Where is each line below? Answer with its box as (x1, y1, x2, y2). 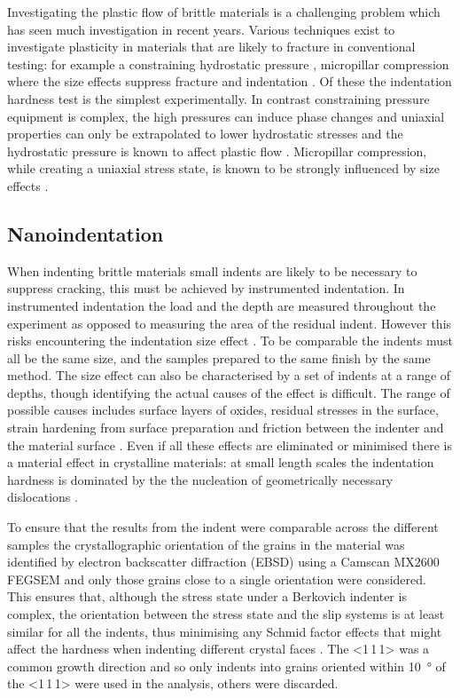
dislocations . (7, 488, 78, 506)
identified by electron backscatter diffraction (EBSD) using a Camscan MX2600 (7, 552, 440, 571)
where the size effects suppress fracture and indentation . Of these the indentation (7, 72, 452, 91)
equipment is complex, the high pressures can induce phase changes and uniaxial (7, 107, 445, 125)
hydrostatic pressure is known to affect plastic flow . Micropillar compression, (7, 141, 427, 160)
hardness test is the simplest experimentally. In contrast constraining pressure (7, 89, 430, 107)
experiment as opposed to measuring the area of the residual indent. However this (7, 313, 452, 332)
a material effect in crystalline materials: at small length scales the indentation (7, 453, 434, 472)
